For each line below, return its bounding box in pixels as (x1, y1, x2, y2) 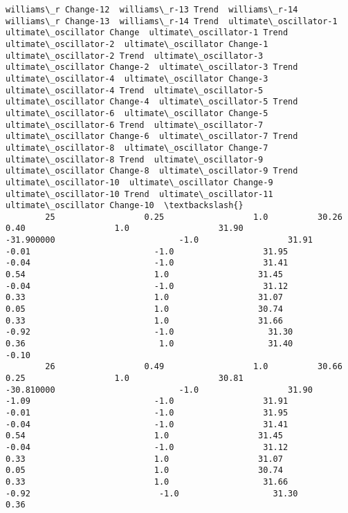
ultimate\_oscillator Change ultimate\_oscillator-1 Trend (6, 28, 289, 38)
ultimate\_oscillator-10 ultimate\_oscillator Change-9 (6, 177, 273, 187)
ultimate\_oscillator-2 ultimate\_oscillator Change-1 (6, 39, 268, 49)
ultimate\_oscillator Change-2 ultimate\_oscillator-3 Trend (6, 62, 298, 73)
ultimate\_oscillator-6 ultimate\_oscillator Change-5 (6, 108, 268, 118)
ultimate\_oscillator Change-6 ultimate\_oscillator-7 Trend (6, 131, 298, 142)
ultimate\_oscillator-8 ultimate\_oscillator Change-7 (6, 142, 268, 153)
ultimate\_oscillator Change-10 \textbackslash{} (6, 200, 244, 211)
